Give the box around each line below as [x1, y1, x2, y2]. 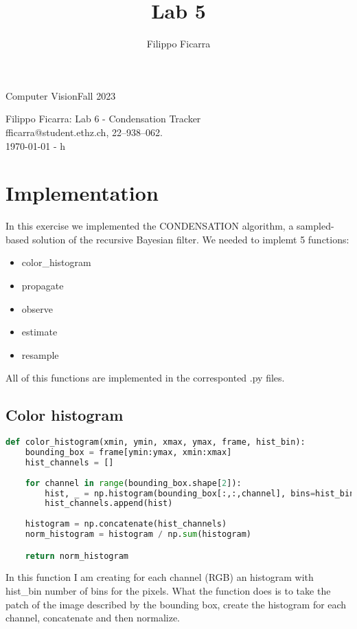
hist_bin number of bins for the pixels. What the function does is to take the [5, 584, 331, 598]
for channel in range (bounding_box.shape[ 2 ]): [25, 478, 242, 488]
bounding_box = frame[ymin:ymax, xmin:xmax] [25, 448, 232, 458]
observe [21, 301, 54, 316]
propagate [21, 278, 64, 292]
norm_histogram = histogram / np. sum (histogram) [25, 529, 251, 540]
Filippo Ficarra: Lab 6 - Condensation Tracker [5, 111, 201, 126]
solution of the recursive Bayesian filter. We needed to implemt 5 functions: [32, 232, 349, 246]
